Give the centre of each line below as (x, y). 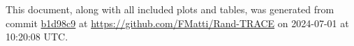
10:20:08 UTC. (37, 37)
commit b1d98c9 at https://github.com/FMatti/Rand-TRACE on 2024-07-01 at (177, 23)
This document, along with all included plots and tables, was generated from (170, 9)
